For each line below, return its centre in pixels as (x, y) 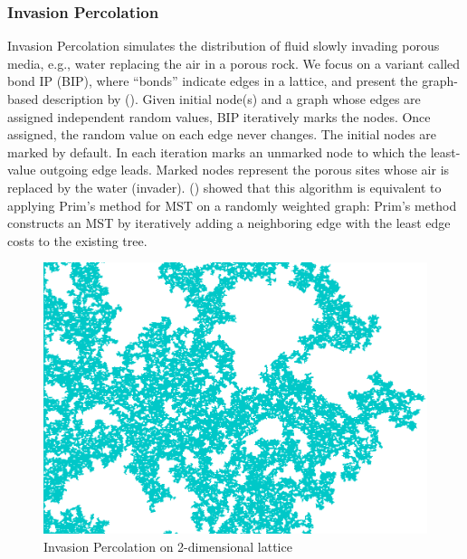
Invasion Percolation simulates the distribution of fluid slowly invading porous (224, 46)
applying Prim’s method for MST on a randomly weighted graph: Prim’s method (232, 205)
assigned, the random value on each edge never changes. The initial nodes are (222, 134)
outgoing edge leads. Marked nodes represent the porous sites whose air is (245, 170)
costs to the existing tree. (77, 240)
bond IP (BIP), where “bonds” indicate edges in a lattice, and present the (213, 81)
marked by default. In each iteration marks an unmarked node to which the (217, 152)
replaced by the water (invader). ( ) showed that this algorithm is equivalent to (224, 187)
